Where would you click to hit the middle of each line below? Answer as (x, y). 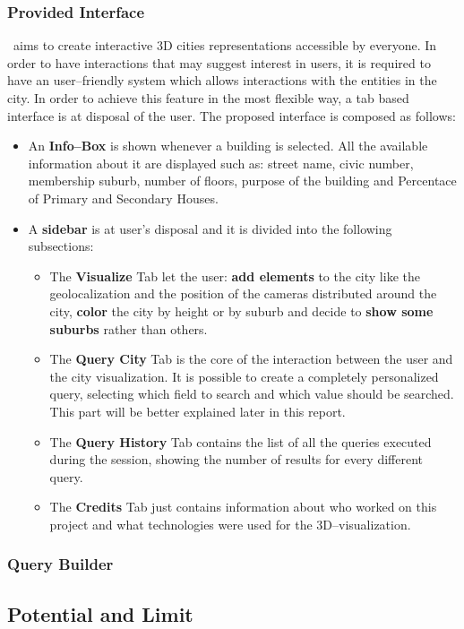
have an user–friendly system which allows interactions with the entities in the (222, 80)
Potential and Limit (100, 613)
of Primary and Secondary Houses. (123, 198)
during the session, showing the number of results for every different (236, 459)
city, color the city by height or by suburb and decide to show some (241, 310)
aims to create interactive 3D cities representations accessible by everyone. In (225, 45)
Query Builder (60, 564)
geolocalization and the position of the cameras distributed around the (243, 293)
